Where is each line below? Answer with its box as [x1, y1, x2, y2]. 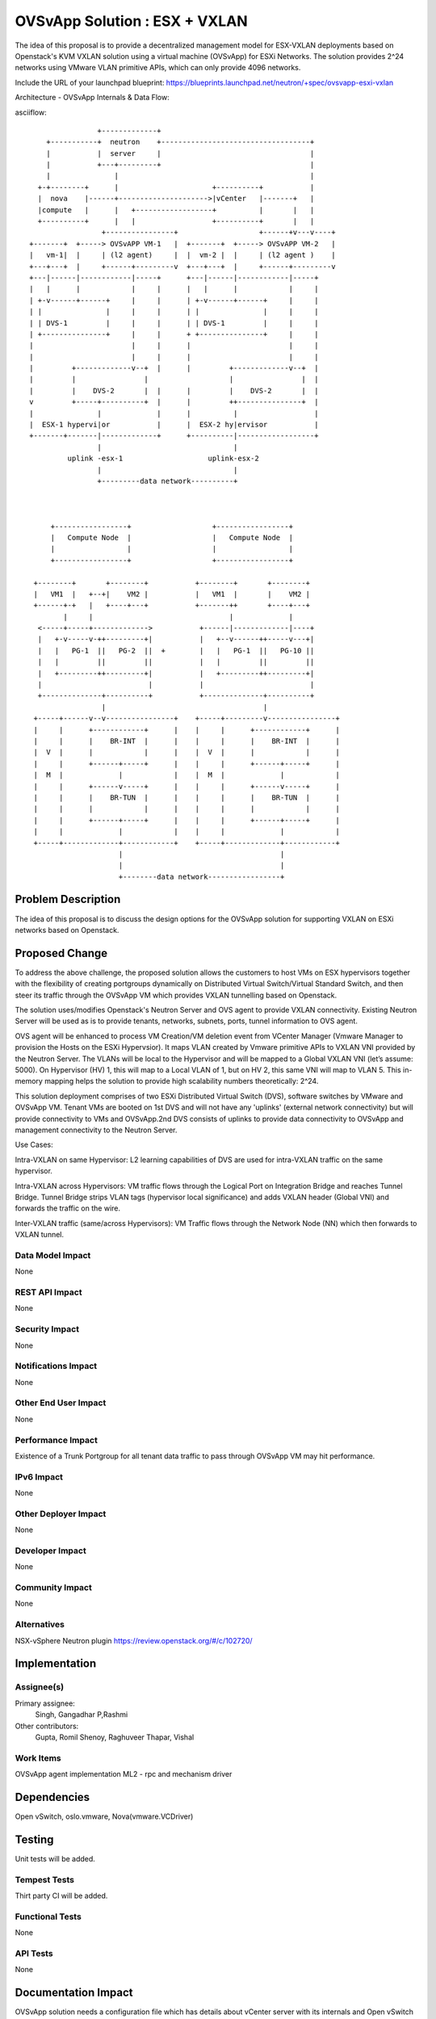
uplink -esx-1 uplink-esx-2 [67, 454, 260, 464]
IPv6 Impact [15, 1471, 64, 1482]
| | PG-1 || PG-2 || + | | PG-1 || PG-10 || [37, 646, 315, 655]
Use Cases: [15, 1140, 53, 1150]
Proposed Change [15, 946, 108, 960]
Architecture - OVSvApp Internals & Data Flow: [15, 93, 170, 103]
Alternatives [15, 1619, 65, 1631]
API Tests [15, 1947, 53, 1958]
